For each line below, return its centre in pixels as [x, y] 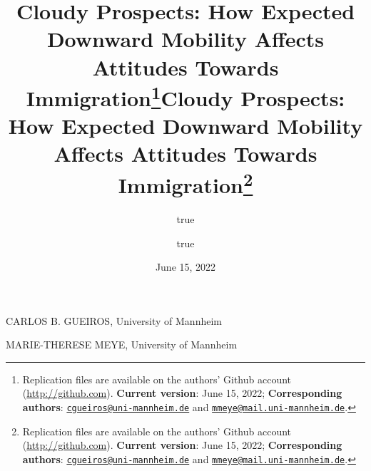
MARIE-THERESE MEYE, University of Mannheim [122, 345]
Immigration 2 [185, 183]
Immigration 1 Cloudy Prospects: [185, 96]
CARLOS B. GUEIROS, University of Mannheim [114, 320]
